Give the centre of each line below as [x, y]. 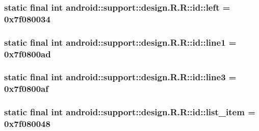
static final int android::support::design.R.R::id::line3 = [120, 77]
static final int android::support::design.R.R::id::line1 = [120, 42]
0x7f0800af [26, 89]
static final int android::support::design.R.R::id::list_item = [130, 112]
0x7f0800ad [28, 54]
